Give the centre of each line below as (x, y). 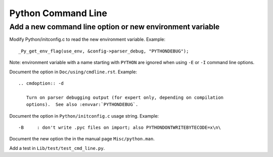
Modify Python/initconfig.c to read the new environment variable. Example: (87, 39)
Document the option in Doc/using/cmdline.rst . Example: (73, 72)
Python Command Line (58, 13)
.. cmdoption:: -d (41, 83)
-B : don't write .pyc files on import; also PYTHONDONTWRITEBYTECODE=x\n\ (120, 127)
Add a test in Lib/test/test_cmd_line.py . (57, 148)
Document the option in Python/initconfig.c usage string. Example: (84, 116)
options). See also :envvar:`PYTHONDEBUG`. (82, 104)
